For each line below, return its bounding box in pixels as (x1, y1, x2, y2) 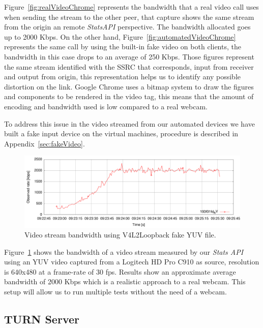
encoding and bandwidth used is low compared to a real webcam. (4, 101, 208, 111)
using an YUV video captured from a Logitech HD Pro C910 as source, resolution (4, 256, 259, 267)
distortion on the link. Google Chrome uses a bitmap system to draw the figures (4, 81, 254, 92)
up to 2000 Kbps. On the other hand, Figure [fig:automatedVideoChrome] (4, 31, 236, 42)
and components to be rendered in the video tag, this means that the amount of (4, 91, 254, 102)
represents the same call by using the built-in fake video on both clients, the (4, 41, 241, 52)
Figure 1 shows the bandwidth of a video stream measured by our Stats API (4, 246, 244, 257)
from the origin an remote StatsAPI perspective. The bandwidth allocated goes (4, 21, 251, 32)
